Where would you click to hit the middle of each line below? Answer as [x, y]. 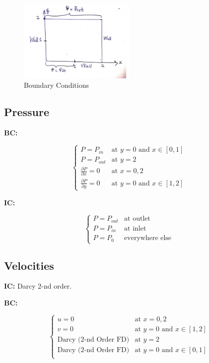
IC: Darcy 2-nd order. [38, 286]
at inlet [135, 228]
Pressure [27, 112]
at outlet [137, 219]
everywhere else [148, 238]
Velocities [29, 265]
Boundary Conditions [57, 85]
